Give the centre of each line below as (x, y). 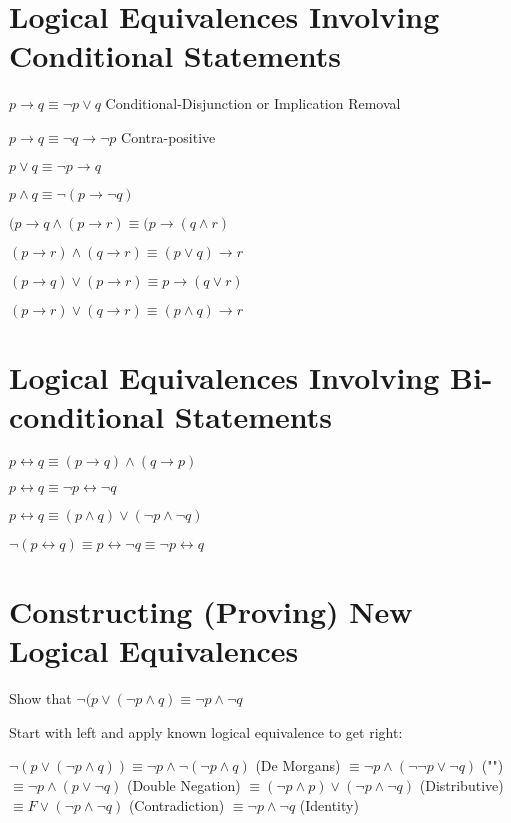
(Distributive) (461, 784)
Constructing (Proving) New (211, 611)
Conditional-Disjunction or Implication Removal (253, 103)
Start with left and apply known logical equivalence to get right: (206, 731)
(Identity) (329, 804)
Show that (40, 698)
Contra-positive (168, 136)
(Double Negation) (183, 784)
